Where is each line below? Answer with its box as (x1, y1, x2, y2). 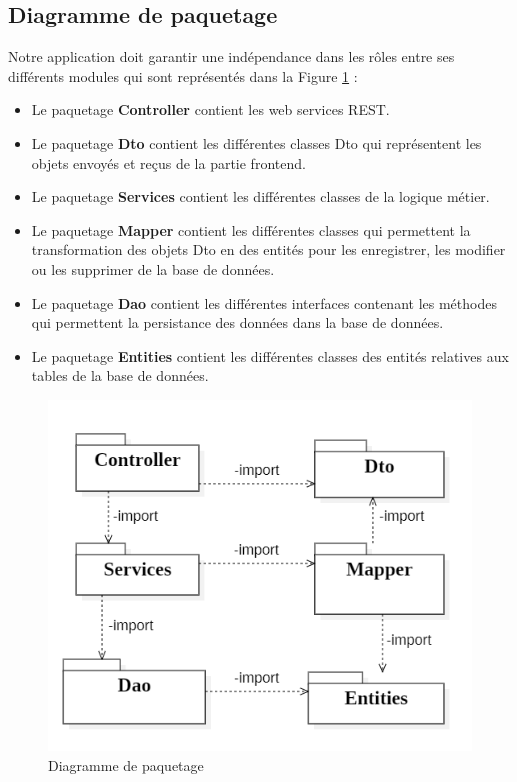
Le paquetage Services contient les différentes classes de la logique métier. (31, 186, 490, 207)
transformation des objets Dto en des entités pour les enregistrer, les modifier (31, 239, 506, 260)
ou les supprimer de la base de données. (31, 258, 275, 279)
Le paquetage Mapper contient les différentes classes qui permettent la (31, 219, 471, 240)
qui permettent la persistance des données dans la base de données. (31, 312, 444, 333)
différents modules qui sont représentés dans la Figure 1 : (8, 65, 358, 86)
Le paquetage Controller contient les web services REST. (31, 99, 390, 120)
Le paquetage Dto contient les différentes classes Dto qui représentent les (31, 132, 482, 153)
